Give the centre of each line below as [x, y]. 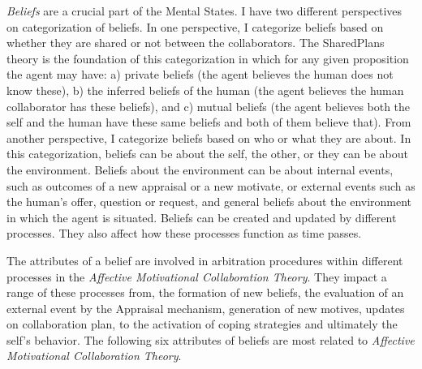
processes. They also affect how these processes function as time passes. [184, 233]
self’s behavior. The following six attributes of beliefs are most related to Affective [211, 339]
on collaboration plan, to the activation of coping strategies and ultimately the [202, 324]
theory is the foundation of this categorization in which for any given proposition [208, 58]
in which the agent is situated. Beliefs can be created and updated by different [202, 217]
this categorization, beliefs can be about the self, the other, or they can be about [208, 154]
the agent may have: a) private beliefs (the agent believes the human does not [200, 74]
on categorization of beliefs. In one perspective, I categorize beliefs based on [195, 26]
